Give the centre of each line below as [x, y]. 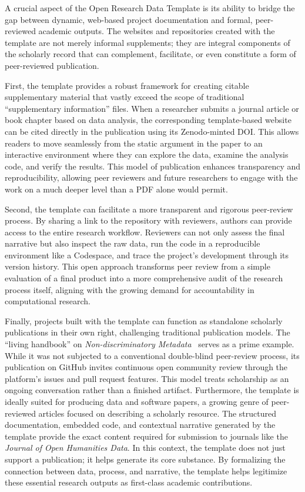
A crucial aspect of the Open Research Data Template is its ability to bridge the [150, 8]
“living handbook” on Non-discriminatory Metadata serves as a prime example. [150, 344]
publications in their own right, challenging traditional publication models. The [148, 332]
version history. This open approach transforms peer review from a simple [138, 266]
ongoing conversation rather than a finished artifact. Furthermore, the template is [152, 390]
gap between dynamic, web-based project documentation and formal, [129, 19]
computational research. [48, 301]
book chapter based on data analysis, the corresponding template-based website [148, 120]
